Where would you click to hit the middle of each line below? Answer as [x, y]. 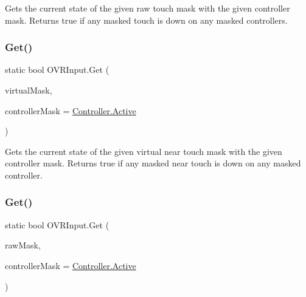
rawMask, [23, 245]
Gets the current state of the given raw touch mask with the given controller [148, 8]
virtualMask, [29, 90]
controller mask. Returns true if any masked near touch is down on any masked [153, 163]
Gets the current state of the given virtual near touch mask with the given [144, 151]
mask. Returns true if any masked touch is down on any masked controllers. [146, 20]
